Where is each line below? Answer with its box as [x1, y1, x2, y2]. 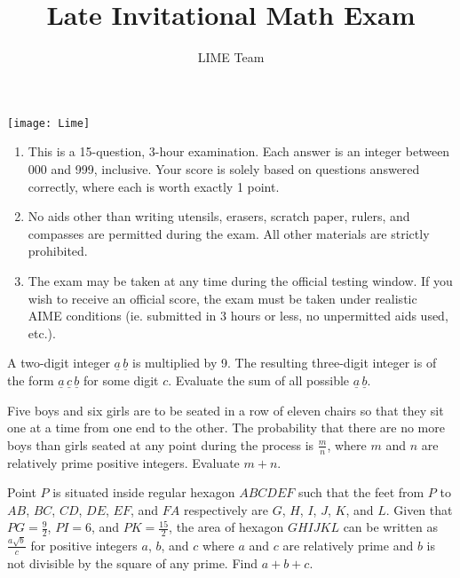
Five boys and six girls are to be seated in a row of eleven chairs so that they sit [7, 400, 444, 419]
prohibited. [28, 241, 88, 260]
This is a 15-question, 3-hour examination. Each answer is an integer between [28, 142, 450, 161]
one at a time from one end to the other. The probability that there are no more [7, 418, 445, 437]
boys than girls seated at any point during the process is [7, 435, 314, 454]
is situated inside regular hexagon [52, 483, 235, 502]
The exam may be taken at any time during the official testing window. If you [28, 271, 453, 289]
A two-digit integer [7, 353, 110, 372]
